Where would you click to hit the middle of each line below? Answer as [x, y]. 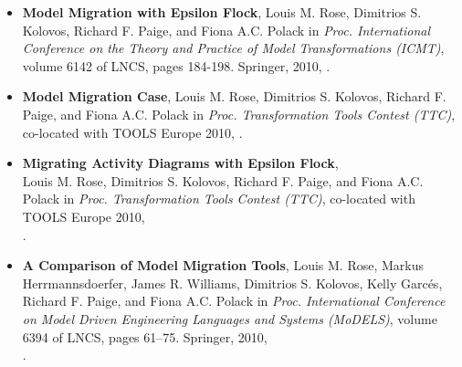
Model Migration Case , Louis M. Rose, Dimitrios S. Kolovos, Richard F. [234, 96]
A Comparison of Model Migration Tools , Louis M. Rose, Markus [223, 265]
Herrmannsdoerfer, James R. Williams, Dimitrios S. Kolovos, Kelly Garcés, [232, 283]
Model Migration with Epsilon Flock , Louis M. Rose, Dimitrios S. [222, 12]
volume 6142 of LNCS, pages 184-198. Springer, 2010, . [176, 65]
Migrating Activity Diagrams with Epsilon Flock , [180, 163]
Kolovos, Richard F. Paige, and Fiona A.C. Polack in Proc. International [226, 30]
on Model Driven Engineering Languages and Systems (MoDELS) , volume [230, 318]
